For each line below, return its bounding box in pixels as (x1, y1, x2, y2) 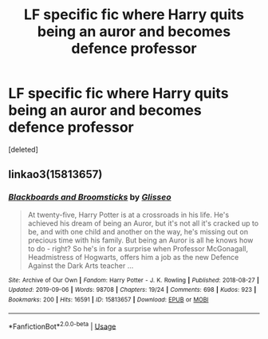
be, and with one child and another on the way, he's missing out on (27, 227, 249, 236)
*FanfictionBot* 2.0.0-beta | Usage (8, 320, 116, 331)
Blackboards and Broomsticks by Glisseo (8, 191, 171, 203)
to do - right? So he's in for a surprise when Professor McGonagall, (27, 243, 249, 253)
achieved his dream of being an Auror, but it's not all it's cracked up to (27, 218, 259, 228)
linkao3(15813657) (8, 168, 103, 181)
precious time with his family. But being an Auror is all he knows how (27, 235, 254, 245)
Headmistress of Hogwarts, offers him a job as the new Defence (27, 252, 239, 262)
